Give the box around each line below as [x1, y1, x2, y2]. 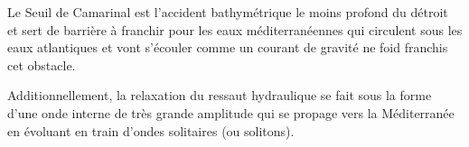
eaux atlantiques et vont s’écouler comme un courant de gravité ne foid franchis [7, 38, 448, 57]
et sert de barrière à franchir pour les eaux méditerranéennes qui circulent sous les [7, 20, 463, 39]
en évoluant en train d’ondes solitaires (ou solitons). [7, 121, 295, 140]
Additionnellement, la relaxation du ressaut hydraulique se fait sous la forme [7, 86, 432, 105]
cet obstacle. [7, 55, 76, 74]
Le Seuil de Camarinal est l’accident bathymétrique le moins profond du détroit [7, 3, 448, 21]
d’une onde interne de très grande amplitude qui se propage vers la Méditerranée [7, 103, 455, 122]
